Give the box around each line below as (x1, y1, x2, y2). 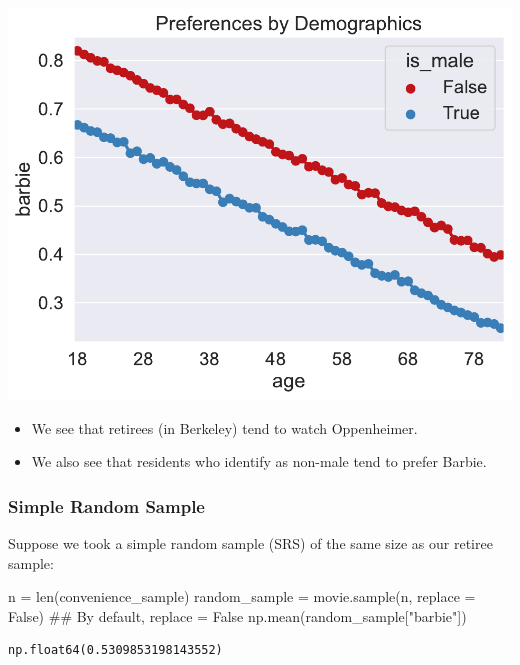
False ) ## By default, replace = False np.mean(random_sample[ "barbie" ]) (8, 605, 467, 626)
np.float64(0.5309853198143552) (8, 643, 223, 658)
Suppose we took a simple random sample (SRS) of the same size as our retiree (8, 533, 493, 553)
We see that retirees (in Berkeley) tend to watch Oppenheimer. (31, 417, 418, 438)
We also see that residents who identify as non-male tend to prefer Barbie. (31, 451, 487, 472)
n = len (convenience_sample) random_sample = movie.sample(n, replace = (8, 586, 476, 607)
